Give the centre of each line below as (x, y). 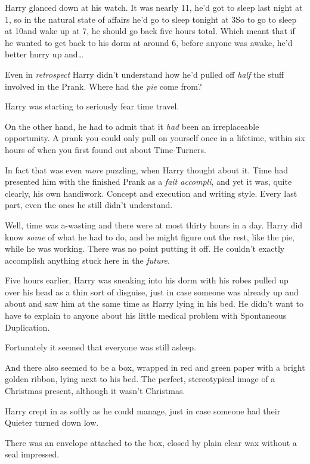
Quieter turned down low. (52, 422)
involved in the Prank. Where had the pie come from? (103, 86)
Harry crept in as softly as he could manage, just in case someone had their (143, 410)
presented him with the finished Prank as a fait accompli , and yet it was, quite (148, 181)
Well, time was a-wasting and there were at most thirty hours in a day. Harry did (154, 225)
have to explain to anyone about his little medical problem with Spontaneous (146, 315)
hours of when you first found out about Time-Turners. (106, 149)
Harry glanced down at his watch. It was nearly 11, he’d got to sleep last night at (154, 7)
